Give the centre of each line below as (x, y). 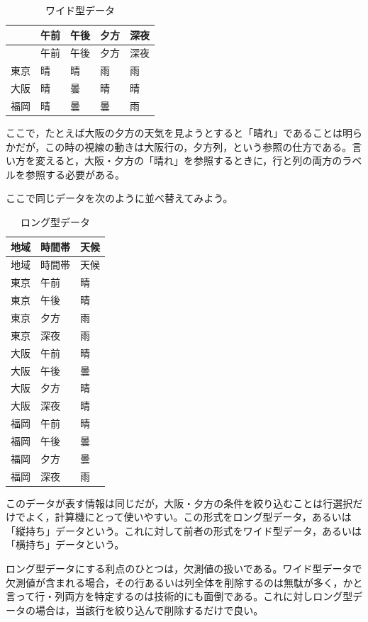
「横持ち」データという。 (65, 544)
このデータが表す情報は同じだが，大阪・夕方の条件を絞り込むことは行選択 (179, 503)
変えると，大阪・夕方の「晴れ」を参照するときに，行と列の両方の (189, 160)
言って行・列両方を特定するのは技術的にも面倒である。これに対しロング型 (179, 596)
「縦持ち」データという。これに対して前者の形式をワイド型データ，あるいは (184, 530)
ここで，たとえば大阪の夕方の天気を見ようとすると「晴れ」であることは (174, 133)
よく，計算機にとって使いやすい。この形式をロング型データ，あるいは (188, 517)
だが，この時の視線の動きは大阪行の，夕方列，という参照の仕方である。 (184, 146)
